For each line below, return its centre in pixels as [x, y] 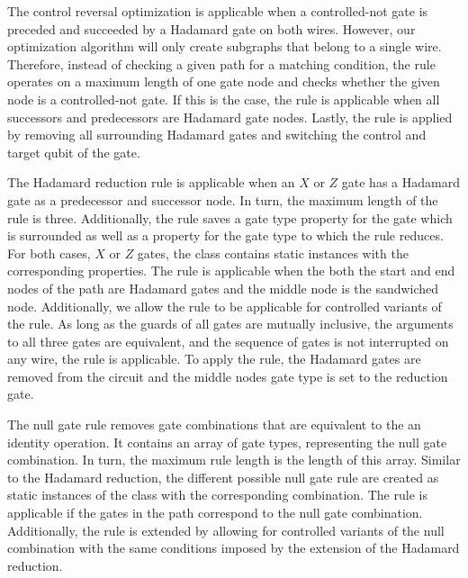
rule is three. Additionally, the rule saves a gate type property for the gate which [230, 217]
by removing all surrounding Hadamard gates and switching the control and [217, 135]
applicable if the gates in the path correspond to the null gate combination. [215, 513]
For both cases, [49, 253]
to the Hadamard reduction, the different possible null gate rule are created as [223, 477]
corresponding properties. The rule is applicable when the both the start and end [231, 271]
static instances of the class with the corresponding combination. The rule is [217, 495]
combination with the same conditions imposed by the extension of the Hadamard [234, 548]
